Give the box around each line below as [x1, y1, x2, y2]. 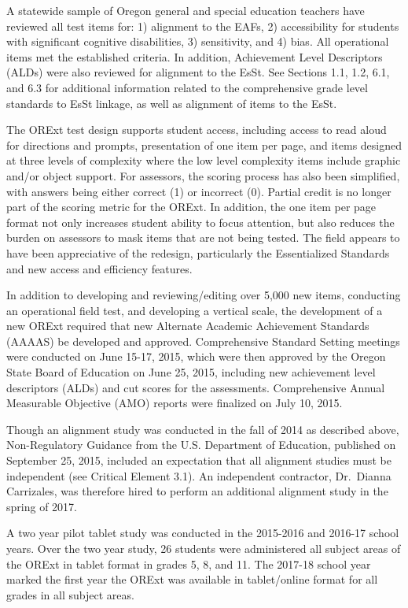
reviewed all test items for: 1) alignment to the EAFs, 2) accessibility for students [6, 17, 399, 34]
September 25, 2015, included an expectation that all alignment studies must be [6, 452, 391, 469]
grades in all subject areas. [6, 586, 134, 602]
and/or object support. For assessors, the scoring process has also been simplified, [6, 167, 400, 184]
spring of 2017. [6, 498, 77, 514]
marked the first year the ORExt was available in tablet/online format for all [6, 571, 378, 588]
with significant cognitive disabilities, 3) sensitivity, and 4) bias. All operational [6, 33, 389, 50]
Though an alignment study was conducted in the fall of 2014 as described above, [6, 421, 399, 437]
